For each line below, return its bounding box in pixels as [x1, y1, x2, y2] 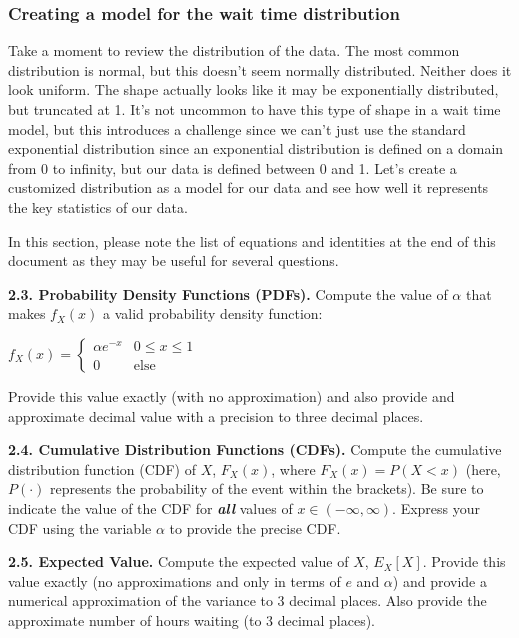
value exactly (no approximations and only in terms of [8, 570, 341, 591]
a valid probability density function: [102, 303, 323, 324]
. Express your [392, 497, 481, 518]
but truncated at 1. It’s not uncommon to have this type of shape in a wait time [8, 99, 501, 119]
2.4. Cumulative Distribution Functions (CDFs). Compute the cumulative [8, 439, 502, 460]
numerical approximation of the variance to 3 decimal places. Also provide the [8, 590, 487, 611]
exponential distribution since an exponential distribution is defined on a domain [8, 138, 504, 159]
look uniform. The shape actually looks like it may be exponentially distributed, [8, 79, 499, 100]
